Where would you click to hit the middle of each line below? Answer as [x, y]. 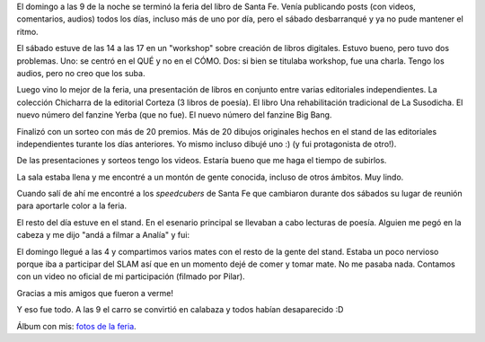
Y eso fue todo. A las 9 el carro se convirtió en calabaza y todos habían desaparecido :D [180, 310]
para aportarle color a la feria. [72, 206]
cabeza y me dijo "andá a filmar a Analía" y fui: [103, 235]
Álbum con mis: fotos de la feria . [76, 326]
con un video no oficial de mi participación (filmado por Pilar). [131, 276]
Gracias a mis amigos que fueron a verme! [95, 293]
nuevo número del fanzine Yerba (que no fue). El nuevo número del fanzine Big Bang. [174, 115]
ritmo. [28, 31]
